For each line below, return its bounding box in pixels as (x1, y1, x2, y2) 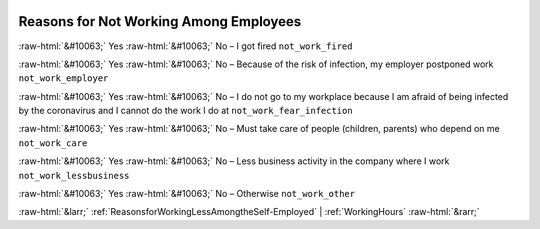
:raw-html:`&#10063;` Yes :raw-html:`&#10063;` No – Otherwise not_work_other (18, 188, 355, 200)
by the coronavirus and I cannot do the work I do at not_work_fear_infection (18, 105, 354, 117)
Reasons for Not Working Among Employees (18, 13, 302, 30)
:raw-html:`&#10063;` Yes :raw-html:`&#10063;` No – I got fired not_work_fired (18, 40, 353, 52)
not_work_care (18, 137, 88, 149)
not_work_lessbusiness (18, 170, 130, 181)
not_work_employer (18, 73, 109, 84)
